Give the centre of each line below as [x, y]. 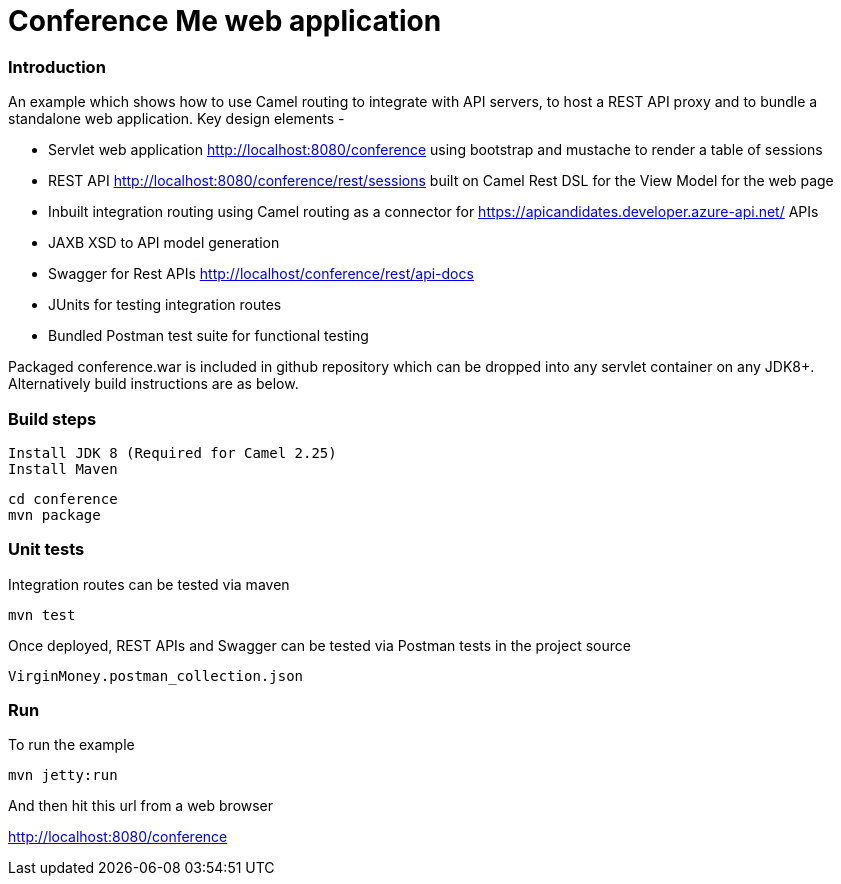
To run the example [71, 745]
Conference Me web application [225, 21]
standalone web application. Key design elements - [176, 119]
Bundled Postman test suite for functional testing [208, 336]
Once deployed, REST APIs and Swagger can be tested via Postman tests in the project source [319, 645]
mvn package [54, 514]
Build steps [52, 418]
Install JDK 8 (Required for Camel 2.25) [172, 452]
